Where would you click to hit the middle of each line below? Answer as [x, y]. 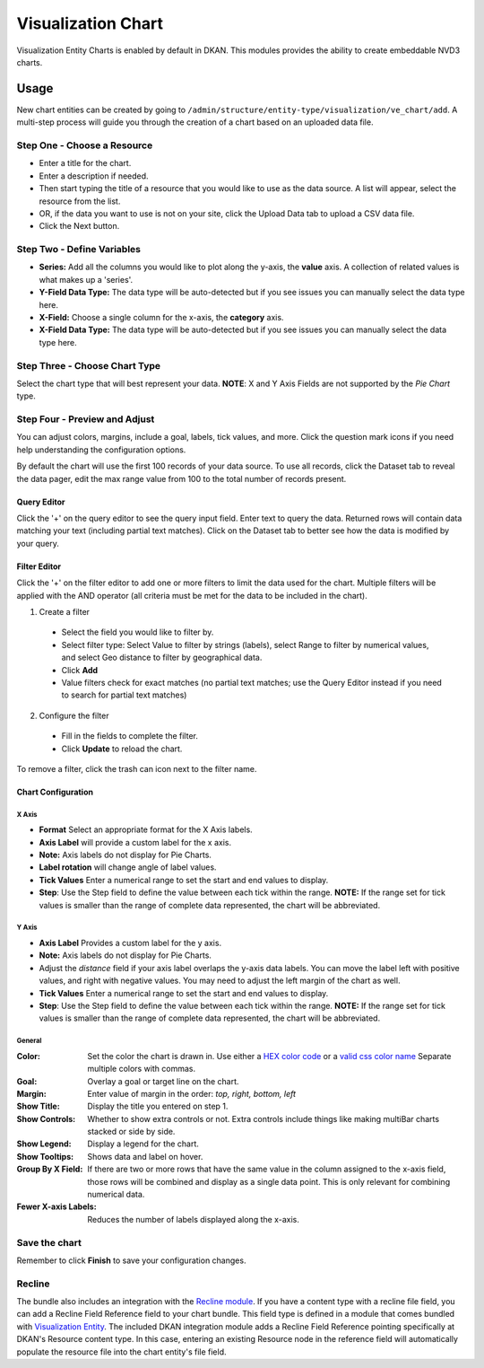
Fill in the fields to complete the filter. [130, 736]
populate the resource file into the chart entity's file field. [122, 1352]
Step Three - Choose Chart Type [89, 365]
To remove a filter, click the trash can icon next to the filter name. [137, 768]
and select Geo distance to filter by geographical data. [162, 658]
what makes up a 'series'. [86, 279]
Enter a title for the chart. [85, 163]
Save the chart [49, 1242]
